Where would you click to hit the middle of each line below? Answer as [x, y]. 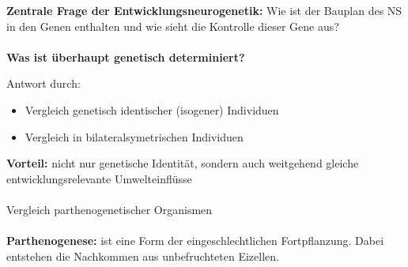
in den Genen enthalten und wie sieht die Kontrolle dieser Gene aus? [173, 26]
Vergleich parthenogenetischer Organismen [110, 209]
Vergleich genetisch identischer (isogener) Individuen [152, 109]
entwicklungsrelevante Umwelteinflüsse [99, 178]
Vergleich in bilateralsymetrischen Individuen [134, 136]
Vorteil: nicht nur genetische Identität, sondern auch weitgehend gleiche [183, 163]
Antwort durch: [43, 83]
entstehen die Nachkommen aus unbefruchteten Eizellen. [143, 256]
